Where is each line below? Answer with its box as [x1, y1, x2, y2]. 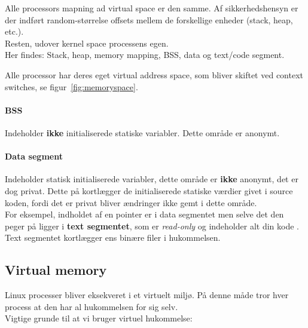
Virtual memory [5, 260, 107, 279]
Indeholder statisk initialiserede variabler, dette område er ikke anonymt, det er [5, 173, 298, 185]
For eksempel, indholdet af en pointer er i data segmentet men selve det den [5, 208, 284, 220]
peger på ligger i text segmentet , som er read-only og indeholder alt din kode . [5, 219, 299, 232]
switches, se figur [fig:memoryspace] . [5, 80, 138, 93]
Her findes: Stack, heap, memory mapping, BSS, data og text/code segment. [5, 48, 285, 61]
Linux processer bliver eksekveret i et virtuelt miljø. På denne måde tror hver [5, 289, 289, 301]
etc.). [5, 25, 24, 38]
